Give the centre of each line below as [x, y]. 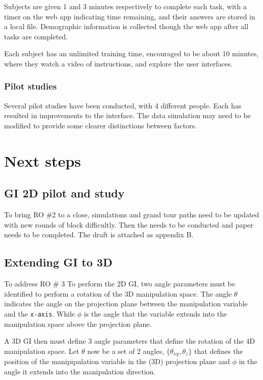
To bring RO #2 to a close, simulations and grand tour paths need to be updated [132, 215]
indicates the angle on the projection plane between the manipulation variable [126, 304]
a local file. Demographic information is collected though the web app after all [126, 26]
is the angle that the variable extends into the [155, 313]
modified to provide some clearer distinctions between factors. [101, 125]
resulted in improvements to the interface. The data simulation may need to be [128, 115]
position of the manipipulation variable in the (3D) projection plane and [117, 361]
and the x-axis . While [40, 313]
